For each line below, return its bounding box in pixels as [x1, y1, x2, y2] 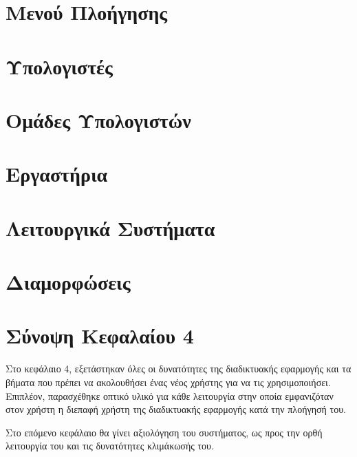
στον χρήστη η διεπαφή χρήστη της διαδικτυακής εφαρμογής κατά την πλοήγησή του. [6, 402, 346, 416]
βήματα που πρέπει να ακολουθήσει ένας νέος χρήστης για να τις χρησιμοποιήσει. [6, 374, 331, 389]
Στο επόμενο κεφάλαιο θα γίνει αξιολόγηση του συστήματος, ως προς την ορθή [6, 425, 323, 439]
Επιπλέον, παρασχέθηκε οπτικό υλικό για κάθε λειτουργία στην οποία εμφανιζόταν [6, 388, 334, 403]
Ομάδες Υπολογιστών [6, 105, 191, 134]
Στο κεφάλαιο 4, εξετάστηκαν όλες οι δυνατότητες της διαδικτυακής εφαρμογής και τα [6, 361, 351, 376]
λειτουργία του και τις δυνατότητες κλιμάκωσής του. [6, 438, 214, 453]
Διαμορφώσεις [6, 268, 131, 296]
